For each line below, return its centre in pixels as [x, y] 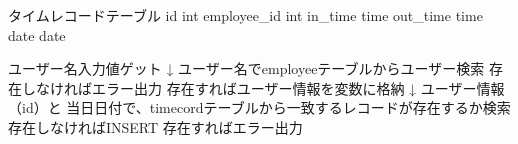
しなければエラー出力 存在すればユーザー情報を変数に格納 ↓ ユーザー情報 [263, 87]
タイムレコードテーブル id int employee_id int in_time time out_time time [245, 15]
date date [37, 34]
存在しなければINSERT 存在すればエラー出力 [155, 126]
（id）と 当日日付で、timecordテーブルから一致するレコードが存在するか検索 [259, 107]
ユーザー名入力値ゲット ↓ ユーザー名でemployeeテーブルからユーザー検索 [246, 68]
